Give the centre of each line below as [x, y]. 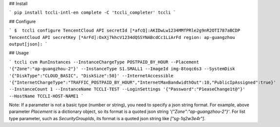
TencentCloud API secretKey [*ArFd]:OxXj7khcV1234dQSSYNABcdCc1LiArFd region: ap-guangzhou [122, 37]
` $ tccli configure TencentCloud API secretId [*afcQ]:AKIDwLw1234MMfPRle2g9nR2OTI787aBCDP [125, 31]
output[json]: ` [28, 44]
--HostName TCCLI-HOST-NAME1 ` [46, 96]
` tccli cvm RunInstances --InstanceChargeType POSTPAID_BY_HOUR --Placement [104, 62]
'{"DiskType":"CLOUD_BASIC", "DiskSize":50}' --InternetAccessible [91, 76]
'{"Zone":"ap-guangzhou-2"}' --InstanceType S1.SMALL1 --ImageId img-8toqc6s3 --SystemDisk [122, 69]
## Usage [19, 53]
